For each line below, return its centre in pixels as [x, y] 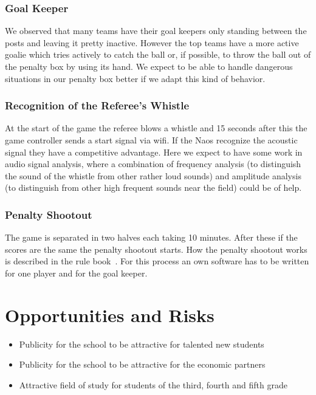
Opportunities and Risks [110, 314]
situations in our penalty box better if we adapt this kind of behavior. [135, 78]
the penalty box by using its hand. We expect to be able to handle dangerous [149, 66]
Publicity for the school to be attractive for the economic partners [142, 364]
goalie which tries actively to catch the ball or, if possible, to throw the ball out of [158, 54]
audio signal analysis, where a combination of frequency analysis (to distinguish [153, 164]
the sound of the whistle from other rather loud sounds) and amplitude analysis [153, 175]
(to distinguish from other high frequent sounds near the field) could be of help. [153, 187]
